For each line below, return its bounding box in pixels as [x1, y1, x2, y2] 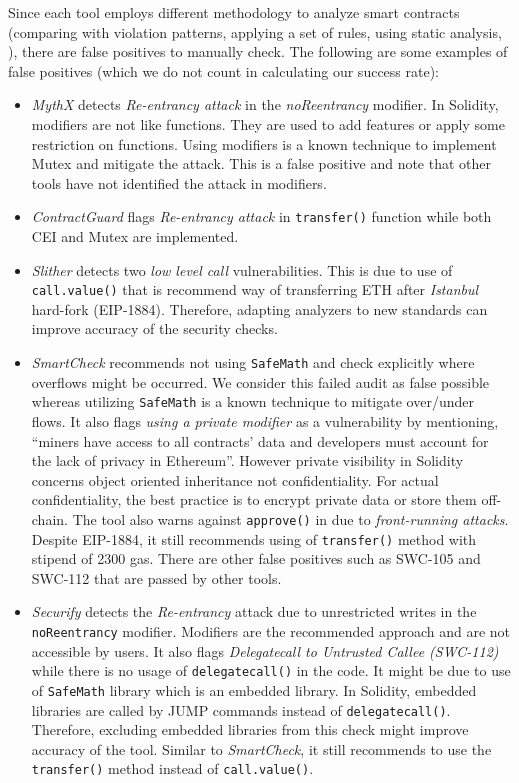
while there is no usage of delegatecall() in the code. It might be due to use [31, 660, 511, 681]
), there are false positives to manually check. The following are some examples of [8, 41, 508, 62]
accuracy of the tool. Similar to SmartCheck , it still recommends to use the [31, 738, 492, 759]
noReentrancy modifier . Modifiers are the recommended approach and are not [31, 621, 511, 641]
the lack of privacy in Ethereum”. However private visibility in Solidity [31, 450, 464, 471]
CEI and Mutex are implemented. [31, 226, 239, 246]
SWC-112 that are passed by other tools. [31, 567, 282, 588]
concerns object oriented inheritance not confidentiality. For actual [31, 469, 439, 490]
